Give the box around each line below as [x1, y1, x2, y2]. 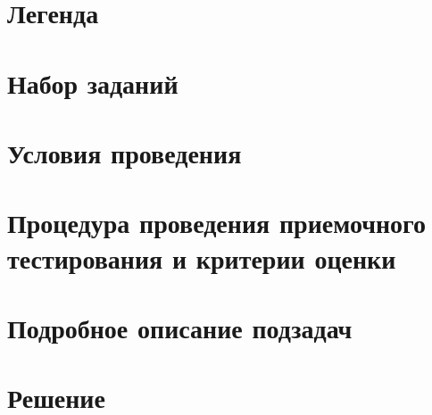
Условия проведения [7, 134, 242, 170]
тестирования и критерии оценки [7, 239, 396, 276]
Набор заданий [7, 64, 179, 101]
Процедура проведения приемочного [7, 204, 427, 241]
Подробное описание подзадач [7, 309, 353, 345]
